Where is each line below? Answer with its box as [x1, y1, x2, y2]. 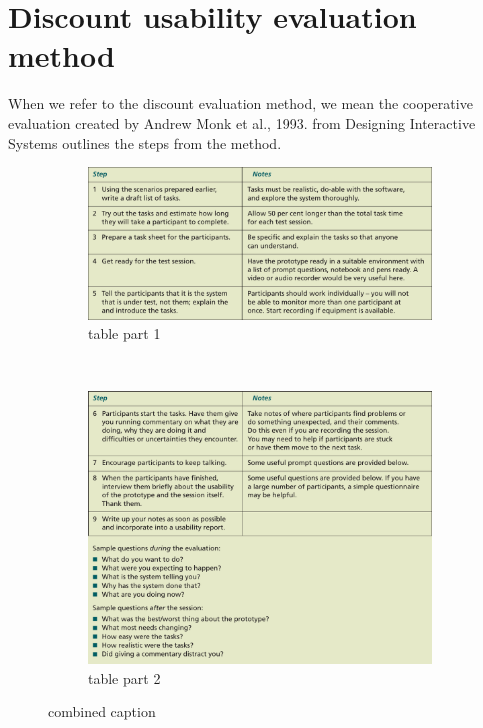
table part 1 [88, 323, 161, 344]
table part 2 [88, 667, 161, 688]
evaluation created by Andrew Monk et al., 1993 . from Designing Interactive [8, 112, 476, 133]
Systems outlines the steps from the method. [8, 132, 282, 153]
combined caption [48, 701, 156, 722]
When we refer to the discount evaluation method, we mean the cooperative [8, 93, 473, 114]
